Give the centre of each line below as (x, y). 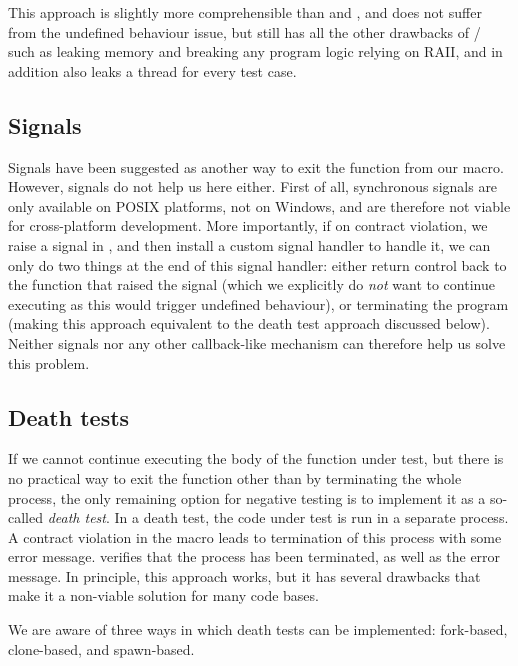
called (25, 517)
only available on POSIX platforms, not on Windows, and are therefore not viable (259, 205)
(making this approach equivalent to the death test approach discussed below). (249, 323)
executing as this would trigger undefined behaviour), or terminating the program (258, 303)
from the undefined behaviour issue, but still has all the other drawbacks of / (244, 31)
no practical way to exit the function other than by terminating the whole (235, 477)
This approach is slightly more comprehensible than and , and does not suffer (245, 12)
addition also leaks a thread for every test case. (152, 70)
